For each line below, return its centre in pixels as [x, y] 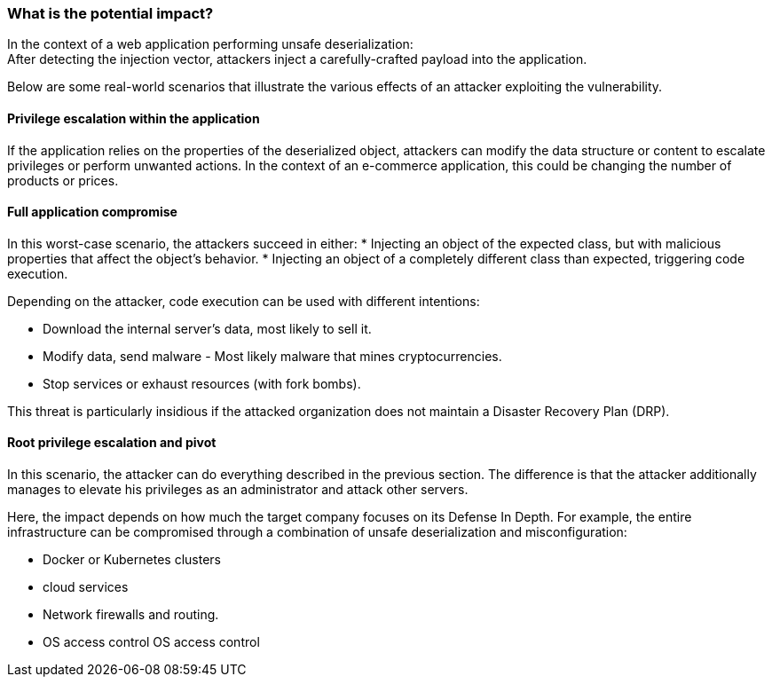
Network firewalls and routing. [131, 615]
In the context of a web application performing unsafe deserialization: [210, 44]
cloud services [86, 587]
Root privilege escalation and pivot [112, 443]
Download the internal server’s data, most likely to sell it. [207, 328]
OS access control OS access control [151, 642]
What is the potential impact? [110, 13]
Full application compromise [92, 212]
